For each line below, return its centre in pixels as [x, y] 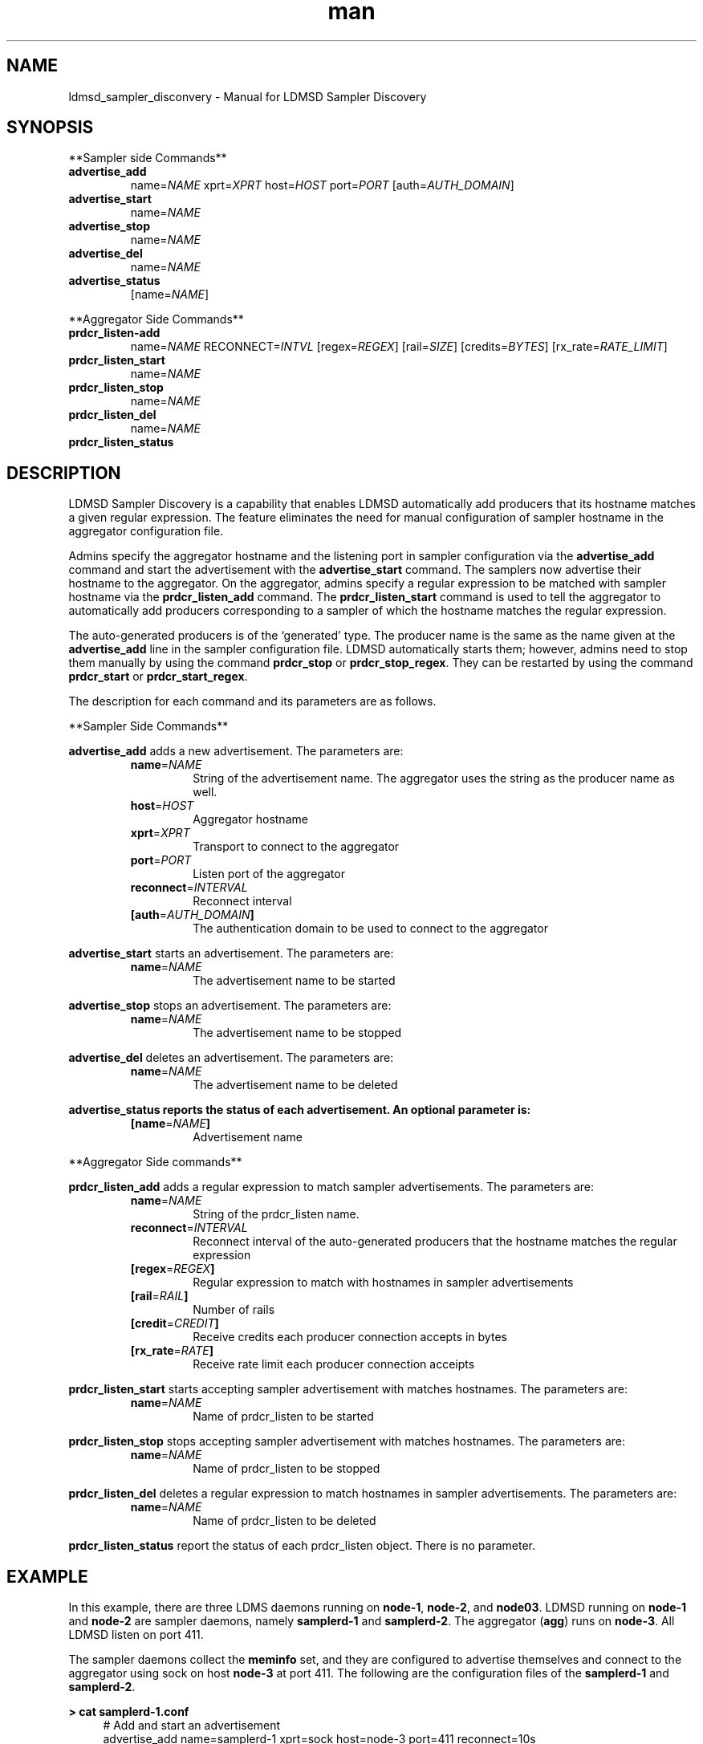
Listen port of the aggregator [269, 874]
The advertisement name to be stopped [297, 1033]
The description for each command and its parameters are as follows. [252, 701]
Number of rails [234, 1310]
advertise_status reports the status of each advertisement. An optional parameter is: [300, 1110]
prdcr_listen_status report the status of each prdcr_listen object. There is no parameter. [302, 1546]
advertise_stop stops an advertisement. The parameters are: [230, 1006]
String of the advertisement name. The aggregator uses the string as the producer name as [434, 778]
